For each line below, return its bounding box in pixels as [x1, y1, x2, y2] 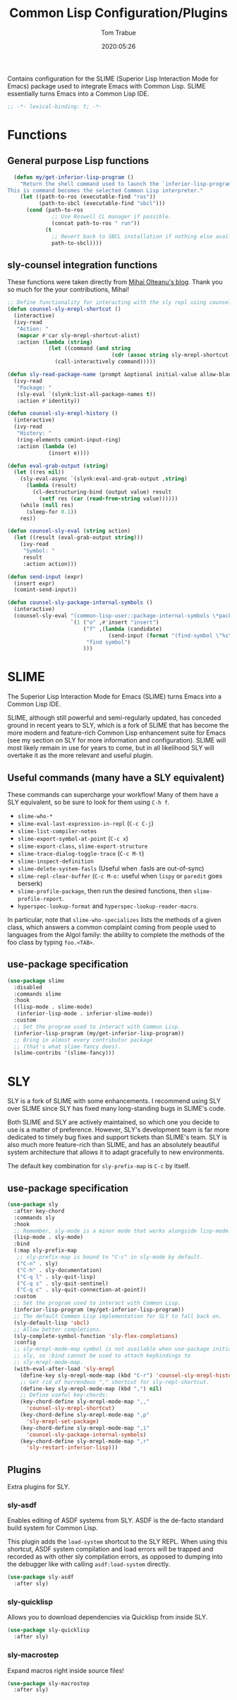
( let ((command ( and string [48, 345, 131, 352]
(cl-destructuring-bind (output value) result [32, 489, 172, 496]
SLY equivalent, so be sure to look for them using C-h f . [7, 798, 170, 806]
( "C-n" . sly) [16, 1260, 59, 1267]
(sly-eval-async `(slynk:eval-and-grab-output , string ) [20, 475, 188, 482]
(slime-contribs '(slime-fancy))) [13, 1049, 115, 1056]
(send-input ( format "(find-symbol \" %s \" [108, 631, 235, 639]
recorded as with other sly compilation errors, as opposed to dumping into [7, 1552, 224, 1561]
